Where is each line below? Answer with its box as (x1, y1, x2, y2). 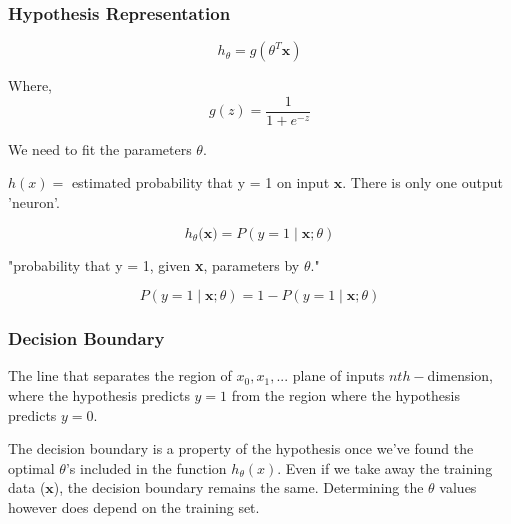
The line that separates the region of (8, 365, 232, 386)
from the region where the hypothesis (231, 385, 460, 406)
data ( (8, 477, 46, 498)
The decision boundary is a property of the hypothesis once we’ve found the (8, 438, 474, 459)
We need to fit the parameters (8, 138, 192, 159)
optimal (8, 457, 55, 478)
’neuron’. (8, 192, 60, 213)
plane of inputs (292, 365, 385, 386)
